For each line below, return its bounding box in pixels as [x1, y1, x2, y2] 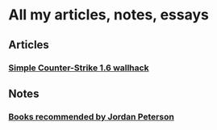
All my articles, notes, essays [8, 6, 210, 24]
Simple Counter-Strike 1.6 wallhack [8, 62, 149, 73]
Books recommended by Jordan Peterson [8, 111, 175, 122]
